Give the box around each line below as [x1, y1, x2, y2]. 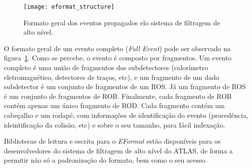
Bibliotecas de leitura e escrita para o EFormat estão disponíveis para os [4, 136, 221, 146]
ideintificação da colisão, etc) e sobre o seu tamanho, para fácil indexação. [4, 119, 225, 130]
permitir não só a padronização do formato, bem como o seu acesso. [4, 155, 207, 165]
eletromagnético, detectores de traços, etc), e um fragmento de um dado [4, 72, 219, 82]
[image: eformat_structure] [23, 3, 115, 10]
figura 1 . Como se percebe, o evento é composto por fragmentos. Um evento [4, 53, 231, 63]
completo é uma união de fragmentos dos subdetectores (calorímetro [4, 62, 208, 73]
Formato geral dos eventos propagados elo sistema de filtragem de [23, 17, 220, 27]
